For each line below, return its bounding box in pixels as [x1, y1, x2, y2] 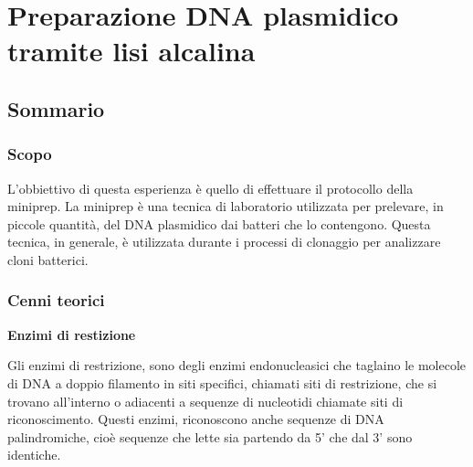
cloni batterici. [7, 249, 89, 269]
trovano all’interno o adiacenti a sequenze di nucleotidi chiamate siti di [7, 391, 404, 410]
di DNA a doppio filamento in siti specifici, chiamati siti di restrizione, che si [7, 373, 437, 392]
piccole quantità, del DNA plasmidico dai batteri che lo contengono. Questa [7, 214, 431, 233]
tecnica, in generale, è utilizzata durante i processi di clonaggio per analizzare [7, 232, 441, 251]
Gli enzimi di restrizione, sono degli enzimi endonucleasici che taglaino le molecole [7, 356, 467, 375]
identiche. [7, 445, 61, 464]
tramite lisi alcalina [7, 32, 256, 69]
